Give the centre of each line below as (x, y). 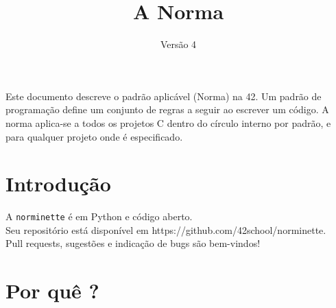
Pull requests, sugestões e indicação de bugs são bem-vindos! (133, 243)
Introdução (58, 183)
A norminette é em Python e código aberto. (99, 216)
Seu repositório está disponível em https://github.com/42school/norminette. (166, 229)
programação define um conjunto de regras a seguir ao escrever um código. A (167, 109)
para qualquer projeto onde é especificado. (94, 136)
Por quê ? (52, 291)
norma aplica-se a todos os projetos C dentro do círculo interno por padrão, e (168, 122)
